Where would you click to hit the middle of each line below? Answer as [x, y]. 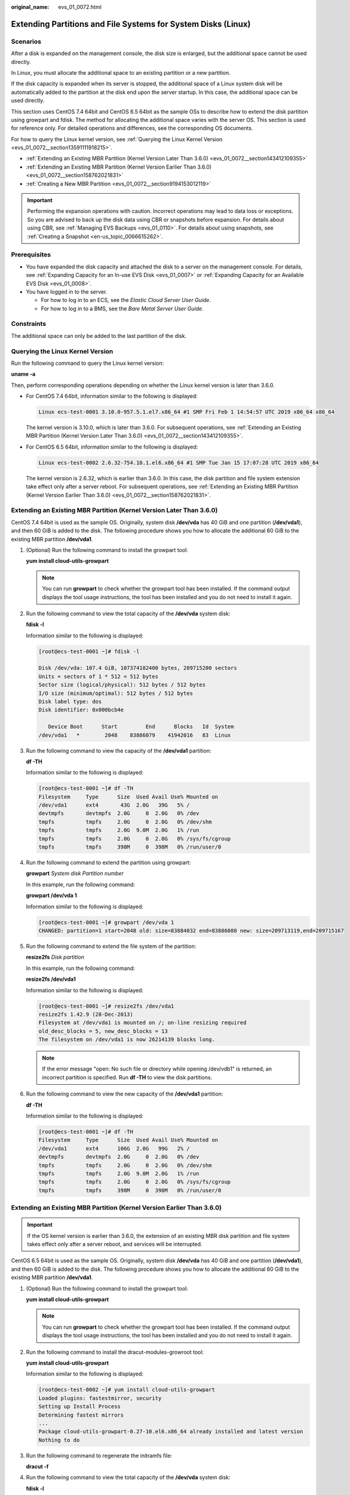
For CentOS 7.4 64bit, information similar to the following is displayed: [112, 396]
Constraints [29, 324]
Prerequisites [31, 255]
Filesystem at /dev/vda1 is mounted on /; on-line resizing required [142, 1023]
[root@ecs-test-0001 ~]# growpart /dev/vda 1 [106, 922]
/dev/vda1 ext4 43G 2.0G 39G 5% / [114, 805]
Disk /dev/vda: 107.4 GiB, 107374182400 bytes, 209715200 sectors [138, 668]
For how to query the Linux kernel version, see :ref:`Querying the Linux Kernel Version [117, 139]
